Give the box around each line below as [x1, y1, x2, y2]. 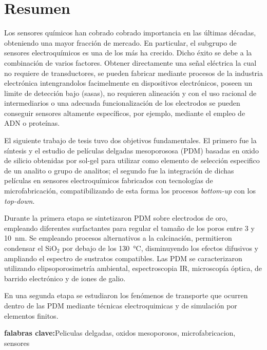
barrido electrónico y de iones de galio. [4, 273, 126, 283]
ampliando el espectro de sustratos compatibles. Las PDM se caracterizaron [4, 252, 242, 263]
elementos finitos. [4, 310, 59, 321]
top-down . [4, 195, 35, 206]
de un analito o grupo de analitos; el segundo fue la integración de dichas [4, 165, 234, 176]
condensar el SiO [4, 243, 57, 253]
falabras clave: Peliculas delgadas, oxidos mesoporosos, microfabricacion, [4, 327, 236, 338]
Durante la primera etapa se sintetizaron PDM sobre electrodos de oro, [4, 212, 228, 223]
